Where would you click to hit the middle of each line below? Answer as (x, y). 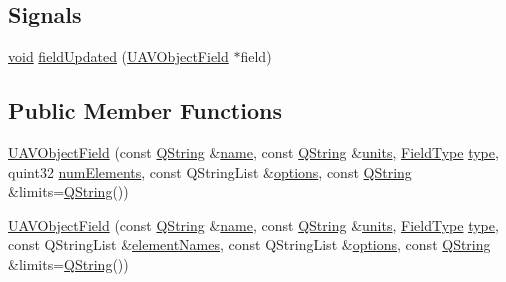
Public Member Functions (145, 110)
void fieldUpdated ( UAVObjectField (118, 56)
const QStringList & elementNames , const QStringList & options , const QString (249, 244)
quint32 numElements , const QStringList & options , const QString (210, 171)
